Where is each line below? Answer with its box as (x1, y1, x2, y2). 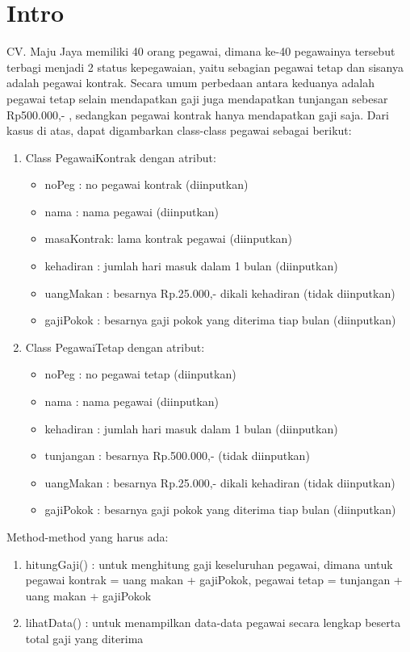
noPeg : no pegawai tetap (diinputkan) (44, 366, 236, 382)
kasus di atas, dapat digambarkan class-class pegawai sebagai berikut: (6, 122, 352, 139)
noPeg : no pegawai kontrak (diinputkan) (44, 176, 249, 193)
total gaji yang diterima (25, 629, 144, 646)
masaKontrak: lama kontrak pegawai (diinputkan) (44, 230, 292, 247)
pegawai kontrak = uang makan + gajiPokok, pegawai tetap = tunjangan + (25, 571, 403, 588)
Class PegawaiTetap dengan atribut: (25, 338, 205, 355)
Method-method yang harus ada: (6, 529, 169, 545)
